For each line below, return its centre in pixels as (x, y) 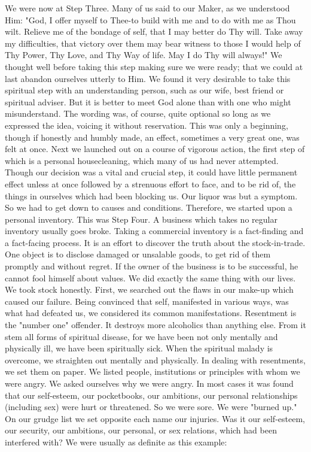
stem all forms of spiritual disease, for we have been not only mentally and (141, 336)
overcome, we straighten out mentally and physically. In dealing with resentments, (155, 360)
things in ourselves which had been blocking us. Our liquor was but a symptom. (151, 195)
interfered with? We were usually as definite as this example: (116, 442)
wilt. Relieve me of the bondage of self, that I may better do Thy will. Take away (154, 31)
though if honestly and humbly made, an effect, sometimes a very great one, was (152, 137)
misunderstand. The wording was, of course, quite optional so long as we (138, 113)
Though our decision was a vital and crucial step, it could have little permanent (151, 172)
